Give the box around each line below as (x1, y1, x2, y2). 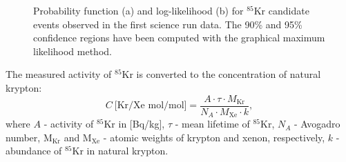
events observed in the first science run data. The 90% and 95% (33, 17, 302, 31)
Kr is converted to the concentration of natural (122, 67, 321, 81)
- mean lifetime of (175, 117, 250, 131)
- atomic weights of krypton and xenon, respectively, (103, 130, 325, 144)
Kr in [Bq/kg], (104, 117, 165, 131)
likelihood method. (33, 43, 112, 58)
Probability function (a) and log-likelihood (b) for (33, 3, 244, 17)
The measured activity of (6, 67, 112, 81)
